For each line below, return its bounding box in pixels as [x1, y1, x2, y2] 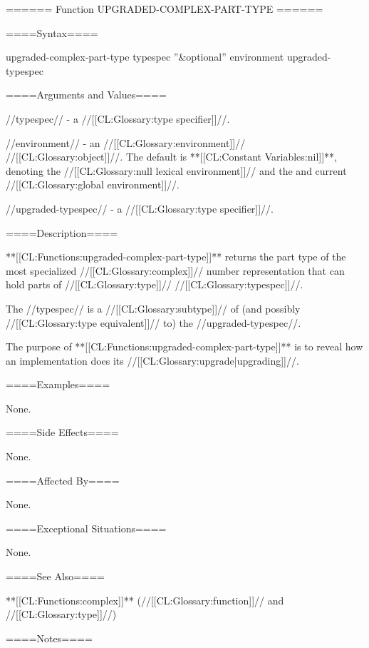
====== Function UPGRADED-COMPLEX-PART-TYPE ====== [6, 1, 323, 16]
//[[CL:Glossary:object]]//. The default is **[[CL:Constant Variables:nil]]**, [6, 149, 337, 164]
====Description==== [6, 225, 118, 240]
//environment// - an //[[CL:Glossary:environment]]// [6, 135, 246, 150]
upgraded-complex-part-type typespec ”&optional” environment [6, 49, 284, 64]
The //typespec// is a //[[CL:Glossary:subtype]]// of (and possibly [6, 300, 301, 315]
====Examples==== [6, 377, 110, 392]
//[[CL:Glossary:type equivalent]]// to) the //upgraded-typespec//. [6, 315, 301, 330]
